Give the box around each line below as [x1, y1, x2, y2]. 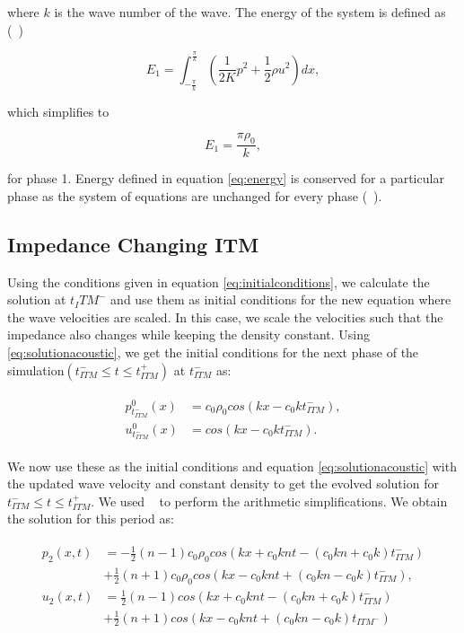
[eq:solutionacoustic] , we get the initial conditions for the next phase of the [7, 342, 419, 361]
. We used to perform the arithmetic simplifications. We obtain [91, 491, 448, 510]
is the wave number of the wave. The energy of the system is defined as [54, 3, 446, 21]
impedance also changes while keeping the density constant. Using [7, 325, 371, 344]
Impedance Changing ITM [7, 230, 259, 258]
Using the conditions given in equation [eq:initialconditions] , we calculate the [7, 272, 430, 291]
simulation [7, 360, 65, 379]
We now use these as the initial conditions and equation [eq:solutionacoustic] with [7, 456, 457, 475]
